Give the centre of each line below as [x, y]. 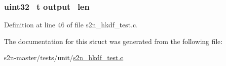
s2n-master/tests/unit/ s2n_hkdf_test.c [64, 57]
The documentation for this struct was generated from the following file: [113, 41]
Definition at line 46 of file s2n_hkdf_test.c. [71, 25]
